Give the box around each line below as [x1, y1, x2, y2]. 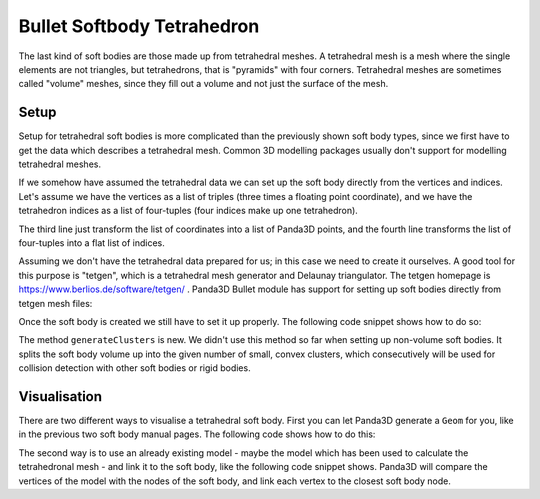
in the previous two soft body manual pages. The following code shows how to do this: [18, 428, 376, 440]
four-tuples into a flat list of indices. [18, 236, 165, 249]
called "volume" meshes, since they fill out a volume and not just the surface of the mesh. [18, 78, 389, 90]
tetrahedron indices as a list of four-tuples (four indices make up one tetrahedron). [18, 205, 359, 217]
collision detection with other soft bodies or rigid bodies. [18, 362, 251, 374]
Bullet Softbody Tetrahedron [18, 15, 260, 37]
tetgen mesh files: [18, 297, 93, 309]
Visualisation [18, 388, 103, 405]
